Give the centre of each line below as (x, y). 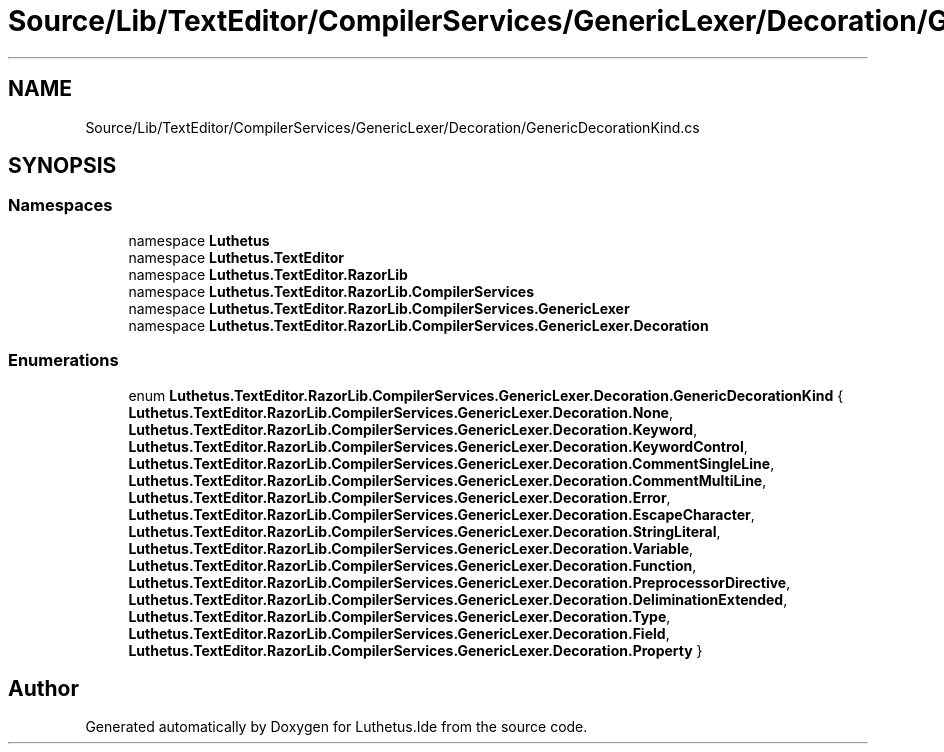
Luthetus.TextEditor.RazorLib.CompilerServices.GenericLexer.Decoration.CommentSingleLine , (451, 463)
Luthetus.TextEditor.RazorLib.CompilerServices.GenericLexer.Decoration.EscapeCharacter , (441, 514)
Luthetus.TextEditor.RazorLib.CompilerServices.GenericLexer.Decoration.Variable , (411, 548)
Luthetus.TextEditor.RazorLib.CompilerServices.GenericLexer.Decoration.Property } (415, 650)
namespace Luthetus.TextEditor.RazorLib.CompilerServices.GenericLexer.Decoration (418, 325)
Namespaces (60, 205)
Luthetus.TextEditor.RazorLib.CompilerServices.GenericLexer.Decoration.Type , (399, 616)
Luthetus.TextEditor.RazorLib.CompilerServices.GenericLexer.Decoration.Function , (412, 565)
